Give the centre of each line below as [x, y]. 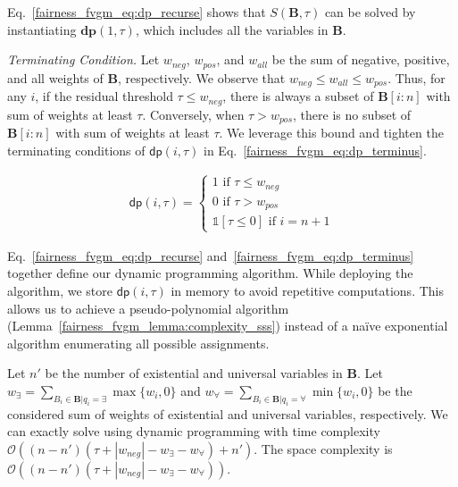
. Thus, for [416, 77]
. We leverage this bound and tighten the [331, 132]
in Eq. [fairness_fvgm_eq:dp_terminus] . [315, 150]
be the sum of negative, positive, [361, 59]
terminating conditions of [76, 150]
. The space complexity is [323, 448]
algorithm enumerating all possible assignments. [138, 343]
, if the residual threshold [104, 96]
